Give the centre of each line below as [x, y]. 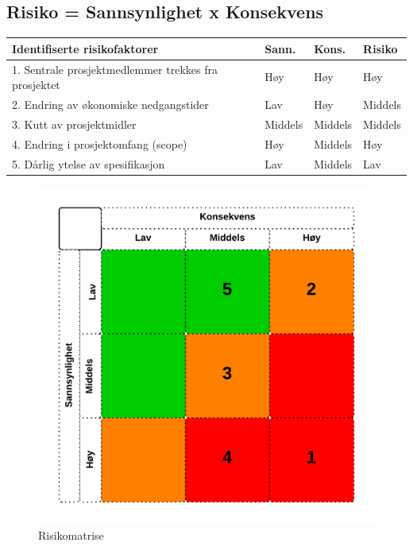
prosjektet [36, 85]
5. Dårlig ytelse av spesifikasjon [89, 163]
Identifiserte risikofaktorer [85, 48]
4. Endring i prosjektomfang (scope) [100, 143]
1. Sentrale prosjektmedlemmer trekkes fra [115, 69]
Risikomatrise [71, 535]
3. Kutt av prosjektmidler [74, 124]
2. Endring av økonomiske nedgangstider [110, 104]
